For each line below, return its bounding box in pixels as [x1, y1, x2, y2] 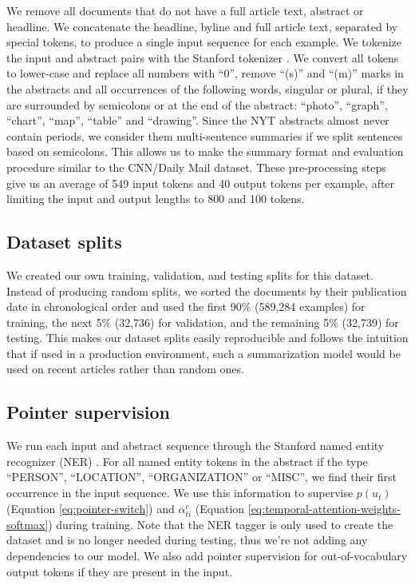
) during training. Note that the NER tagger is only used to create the [48, 515, 393, 532]
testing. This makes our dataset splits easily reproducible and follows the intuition [6, 329, 409, 346]
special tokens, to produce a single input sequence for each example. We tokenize [6, 34, 402, 50]
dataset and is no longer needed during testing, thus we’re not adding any [6, 531, 368, 548]
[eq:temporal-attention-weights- [247, 499, 401, 516]
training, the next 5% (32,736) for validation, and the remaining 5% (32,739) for [6, 313, 399, 330]
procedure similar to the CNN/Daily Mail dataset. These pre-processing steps [6, 158, 386, 175]
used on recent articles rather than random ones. [6, 360, 244, 377]
